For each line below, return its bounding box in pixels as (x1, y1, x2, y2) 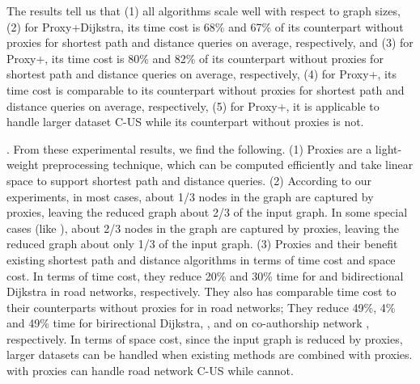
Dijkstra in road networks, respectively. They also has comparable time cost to (6, 283, 397, 300)
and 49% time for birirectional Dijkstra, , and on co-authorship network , (6, 314, 370, 331)
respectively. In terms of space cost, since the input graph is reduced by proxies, (6, 330, 403, 347)
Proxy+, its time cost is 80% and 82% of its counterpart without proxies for (6, 49, 384, 66)
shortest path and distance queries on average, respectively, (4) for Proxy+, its (6, 65, 397, 82)
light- (375, 140, 402, 157)
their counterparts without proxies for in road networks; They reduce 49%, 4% (6, 298, 396, 315)
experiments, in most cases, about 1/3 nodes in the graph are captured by (6, 188, 374, 205)
